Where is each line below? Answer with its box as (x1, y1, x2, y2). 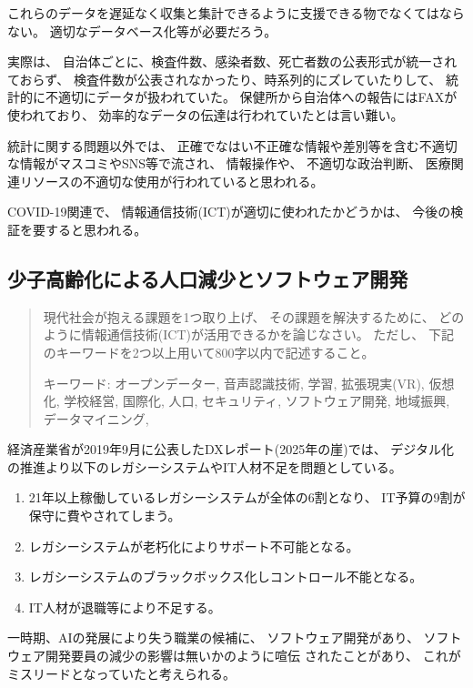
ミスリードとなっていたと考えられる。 (7, 663, 236, 683)
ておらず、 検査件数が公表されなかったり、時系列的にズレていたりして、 (7, 69, 442, 88)
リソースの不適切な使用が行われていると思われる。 (19, 171, 324, 190)
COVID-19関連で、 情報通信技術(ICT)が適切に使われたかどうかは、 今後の (7, 202, 451, 221)
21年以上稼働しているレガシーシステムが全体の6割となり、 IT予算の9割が (28, 488, 466, 507)
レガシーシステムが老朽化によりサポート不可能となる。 (28, 536, 359, 555)
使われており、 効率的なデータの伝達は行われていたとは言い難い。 (7, 105, 404, 124)
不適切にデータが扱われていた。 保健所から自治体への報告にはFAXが (45, 87, 458, 106)
